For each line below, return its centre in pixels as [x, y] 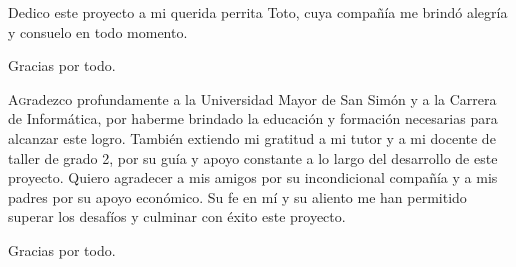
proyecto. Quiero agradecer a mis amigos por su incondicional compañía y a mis [253, 177]
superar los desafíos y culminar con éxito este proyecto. [177, 216]
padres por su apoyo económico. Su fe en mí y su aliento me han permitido [237, 196]
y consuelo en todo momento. [98, 31]
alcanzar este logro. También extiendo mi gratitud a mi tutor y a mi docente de [252, 137]
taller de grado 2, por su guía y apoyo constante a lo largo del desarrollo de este [253, 157]
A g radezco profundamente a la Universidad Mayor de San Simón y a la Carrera [252, 98]
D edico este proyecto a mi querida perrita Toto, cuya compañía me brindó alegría [258, 12]
